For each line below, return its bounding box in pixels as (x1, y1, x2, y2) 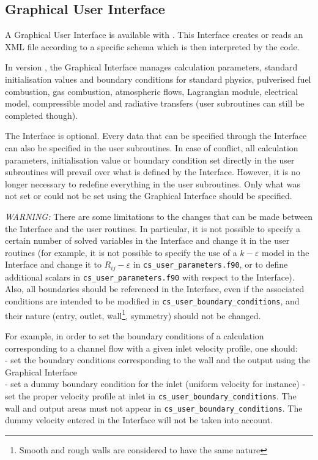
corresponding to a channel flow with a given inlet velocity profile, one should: (5, 341, 298, 354)
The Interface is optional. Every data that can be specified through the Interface (5, 129, 307, 142)
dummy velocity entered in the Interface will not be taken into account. (5, 413, 273, 426)
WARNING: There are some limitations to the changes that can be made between (5, 209, 312, 222)
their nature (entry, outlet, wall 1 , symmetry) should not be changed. (5, 307, 261, 322)
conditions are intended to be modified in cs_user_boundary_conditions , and (5, 295, 300, 307)
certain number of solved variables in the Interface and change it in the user (5, 234, 290, 247)
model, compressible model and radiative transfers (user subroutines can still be (5, 97, 305, 110)
